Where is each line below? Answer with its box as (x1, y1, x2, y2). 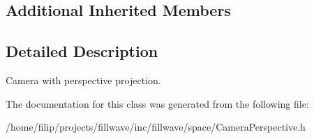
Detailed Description (6, 40, 158, 62)
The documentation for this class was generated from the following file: (6, 96, 309, 111)
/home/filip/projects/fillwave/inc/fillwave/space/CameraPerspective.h (6, 120, 306, 134)
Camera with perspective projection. (6, 72, 161, 87)
